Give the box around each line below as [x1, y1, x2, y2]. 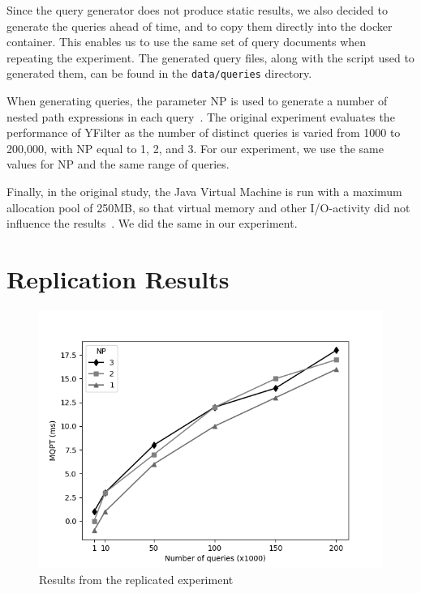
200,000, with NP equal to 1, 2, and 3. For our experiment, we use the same [6, 139, 384, 156]
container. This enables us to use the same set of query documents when [6, 33, 367, 50]
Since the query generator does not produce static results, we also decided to [6, 2, 388, 18]
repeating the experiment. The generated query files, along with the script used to [6, 49, 415, 66]
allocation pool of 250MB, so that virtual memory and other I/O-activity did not [6, 198, 410, 215]
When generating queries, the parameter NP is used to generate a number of [6, 92, 388, 109]
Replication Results [6, 262, 230, 295]
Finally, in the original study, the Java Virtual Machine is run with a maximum [6, 183, 402, 199]
